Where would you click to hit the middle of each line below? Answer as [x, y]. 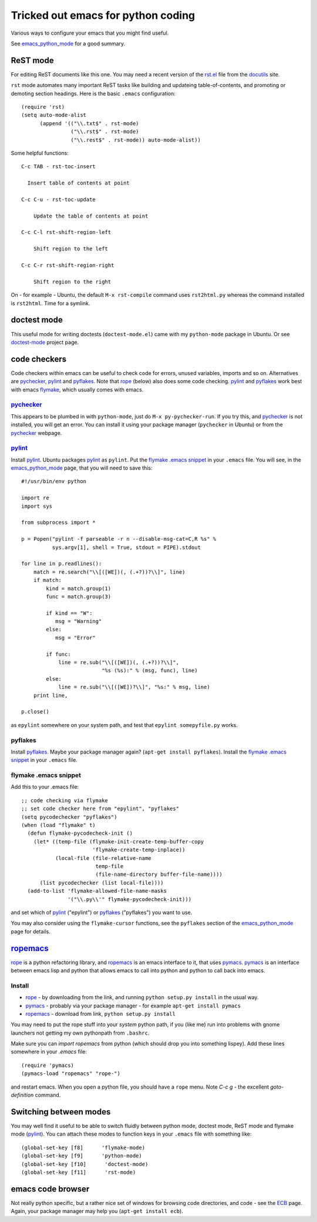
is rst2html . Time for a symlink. [50, 303]
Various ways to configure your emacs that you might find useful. [90, 33]
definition [22, 1095]
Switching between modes [61, 1112]
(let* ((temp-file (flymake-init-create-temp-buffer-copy [119, 841]
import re [35, 498]
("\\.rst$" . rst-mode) [105, 132]
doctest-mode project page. [45, 342]
